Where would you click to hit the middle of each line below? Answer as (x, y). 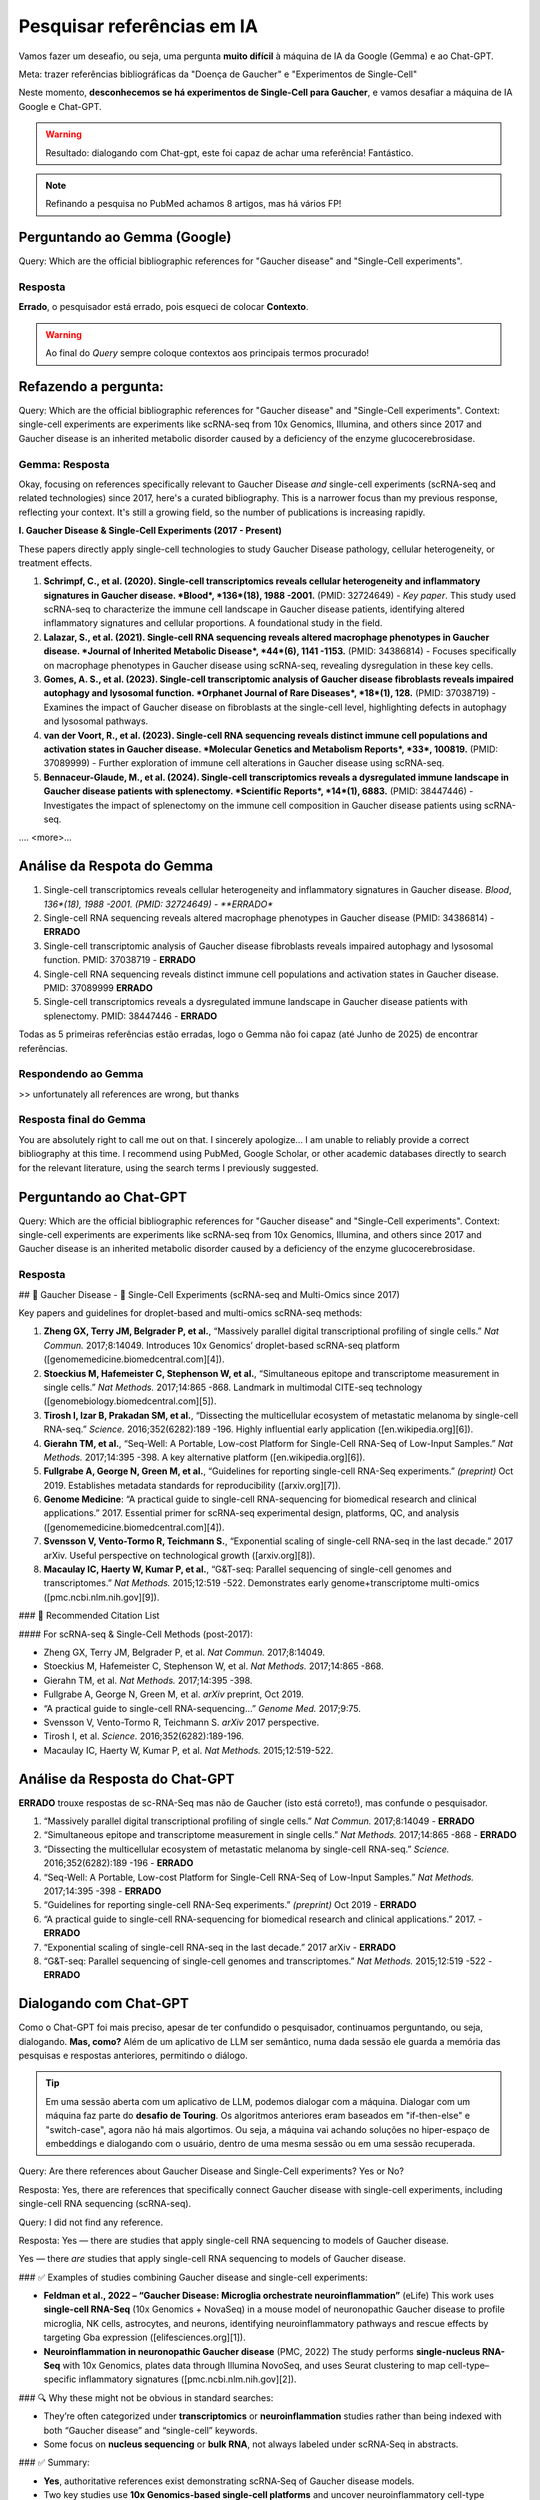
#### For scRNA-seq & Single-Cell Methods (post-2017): (136, 1634)
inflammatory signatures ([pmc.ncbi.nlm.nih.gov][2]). (187, 2379)
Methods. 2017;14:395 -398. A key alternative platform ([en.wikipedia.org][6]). (204, 1457)
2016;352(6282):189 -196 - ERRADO (118, 1863)
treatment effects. (55, 562)
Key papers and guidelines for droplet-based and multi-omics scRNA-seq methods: (190, 1312)
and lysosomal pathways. (96, 721)
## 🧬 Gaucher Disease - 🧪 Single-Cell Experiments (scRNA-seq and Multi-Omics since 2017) (209, 1294)
